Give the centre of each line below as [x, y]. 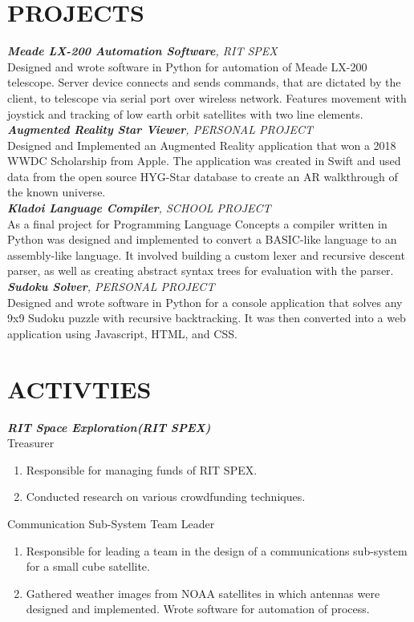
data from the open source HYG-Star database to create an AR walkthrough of [203, 176]
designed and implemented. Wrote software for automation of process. [198, 609]
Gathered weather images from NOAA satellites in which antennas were [203, 593]
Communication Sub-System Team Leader [111, 523]
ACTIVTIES [79, 388]
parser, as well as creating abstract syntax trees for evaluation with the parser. [201, 271]
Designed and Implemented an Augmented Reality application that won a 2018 [202, 145]
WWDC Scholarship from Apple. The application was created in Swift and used [204, 161]
